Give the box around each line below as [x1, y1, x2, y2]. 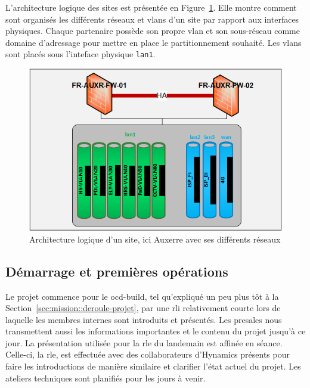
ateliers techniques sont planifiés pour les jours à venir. [5, 371, 206, 384]
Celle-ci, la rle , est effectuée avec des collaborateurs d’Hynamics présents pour [5, 348, 290, 361]
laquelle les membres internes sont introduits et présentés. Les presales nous [5, 313, 282, 325]
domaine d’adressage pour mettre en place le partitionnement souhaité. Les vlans [5, 36, 302, 48]
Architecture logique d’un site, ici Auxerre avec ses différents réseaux [29, 232, 281, 245]
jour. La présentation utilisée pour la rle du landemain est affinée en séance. [5, 336, 283, 349]
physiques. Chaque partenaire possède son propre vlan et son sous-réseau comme [5, 24, 300, 37]
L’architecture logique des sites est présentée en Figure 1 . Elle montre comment [5, 1, 297, 13]
